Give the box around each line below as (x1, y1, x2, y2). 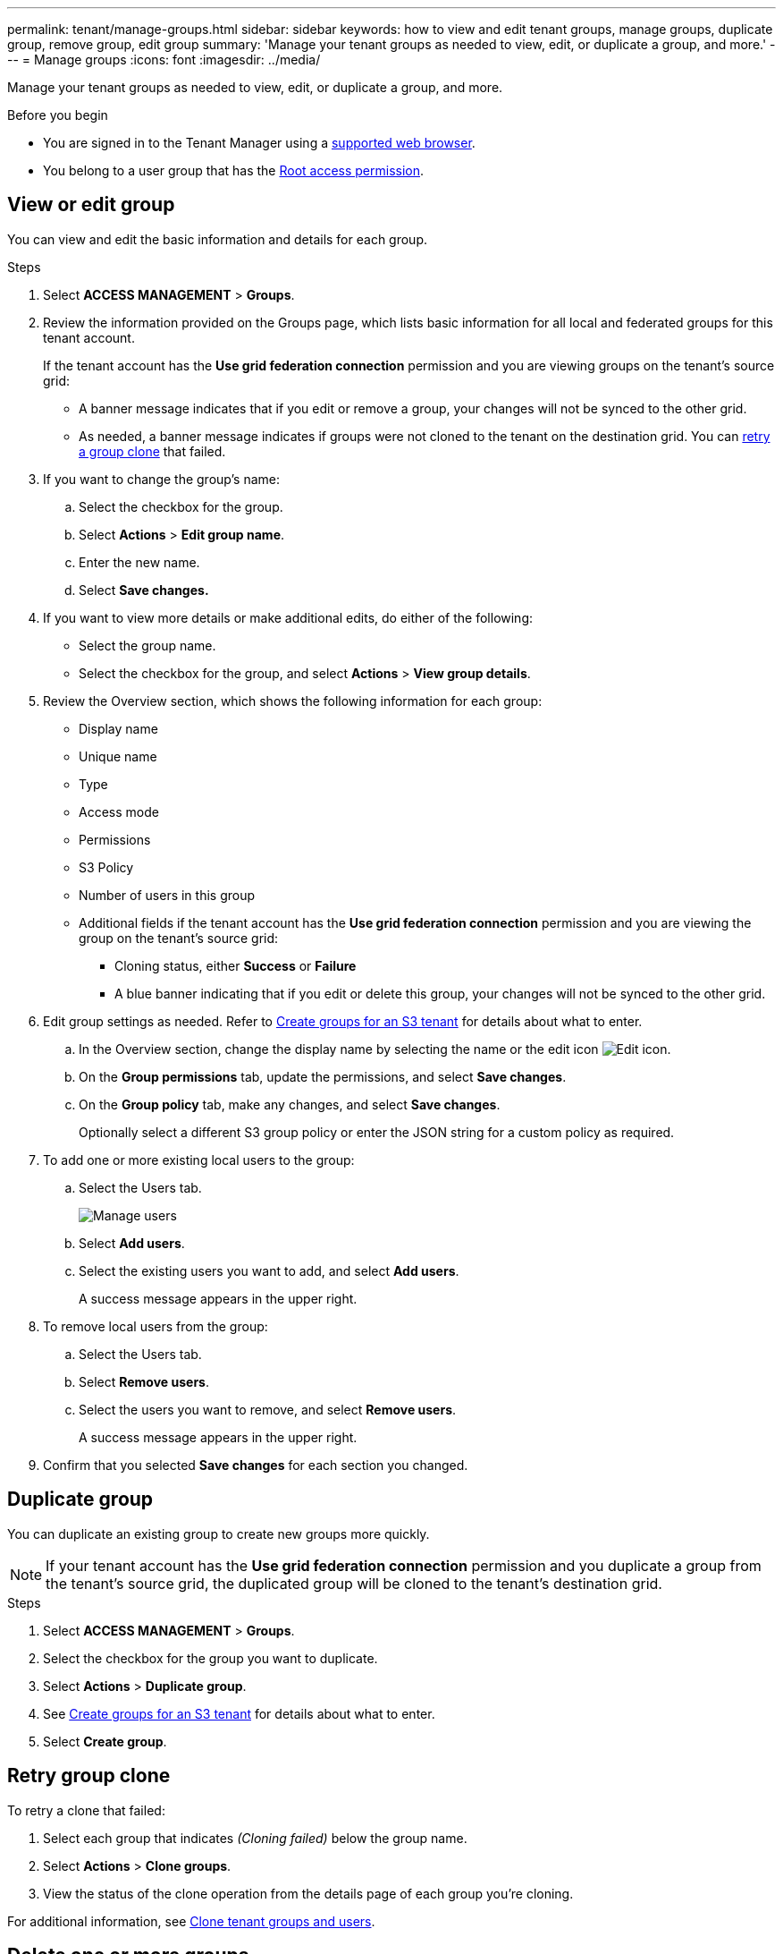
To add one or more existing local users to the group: (43, 1151, 355, 1168)
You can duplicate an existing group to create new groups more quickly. (7, 1525, 430, 1542)
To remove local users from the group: (43, 1318, 268, 1334)
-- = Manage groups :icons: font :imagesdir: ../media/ (7, 52, 321, 67)
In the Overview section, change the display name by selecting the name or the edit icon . (79, 1041, 671, 1057)
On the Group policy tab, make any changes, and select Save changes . (79, 1096, 501, 1112)
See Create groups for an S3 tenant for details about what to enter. (43, 1705, 435, 1721)
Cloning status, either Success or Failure (114, 957, 357, 973)
